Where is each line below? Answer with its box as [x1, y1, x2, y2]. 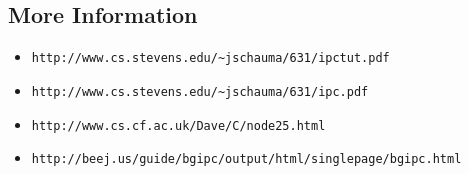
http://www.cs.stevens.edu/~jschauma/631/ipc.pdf [31, 84, 369, 99]
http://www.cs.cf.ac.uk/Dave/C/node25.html [31, 118, 326, 133]
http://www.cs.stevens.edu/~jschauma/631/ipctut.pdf [31, 51, 390, 66]
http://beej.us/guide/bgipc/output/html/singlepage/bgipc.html [31, 152, 462, 167]
